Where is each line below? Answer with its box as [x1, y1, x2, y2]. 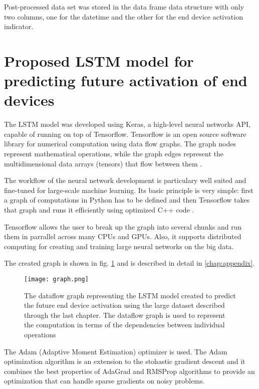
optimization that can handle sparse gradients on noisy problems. [4, 375, 205, 386]
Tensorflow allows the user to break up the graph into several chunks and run [4, 221, 242, 232]
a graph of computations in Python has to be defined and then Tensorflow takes [4, 194, 250, 205]
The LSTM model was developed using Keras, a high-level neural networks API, [4, 119, 250, 129]
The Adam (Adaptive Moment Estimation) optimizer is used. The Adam [4, 346, 227, 356]
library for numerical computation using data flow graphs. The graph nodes [4, 138, 236, 149]
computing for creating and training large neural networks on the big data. [4, 241, 234, 251]
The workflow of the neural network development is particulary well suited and [4, 175, 246, 185]
